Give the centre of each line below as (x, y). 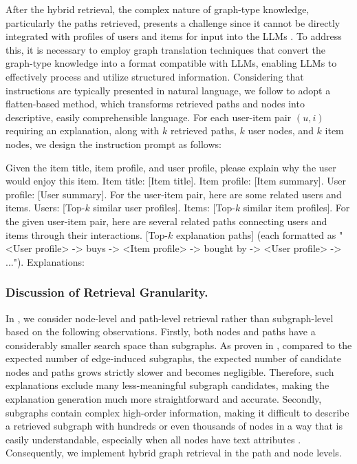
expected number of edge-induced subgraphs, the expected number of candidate (173, 358)
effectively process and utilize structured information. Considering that (155, 76)
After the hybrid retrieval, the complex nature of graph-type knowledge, (158, 9)
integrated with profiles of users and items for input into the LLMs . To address (174, 36)
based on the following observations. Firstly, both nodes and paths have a (161, 331)
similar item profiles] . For (296, 208)
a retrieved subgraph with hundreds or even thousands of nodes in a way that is (174, 426)
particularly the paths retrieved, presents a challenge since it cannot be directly (173, 22)
